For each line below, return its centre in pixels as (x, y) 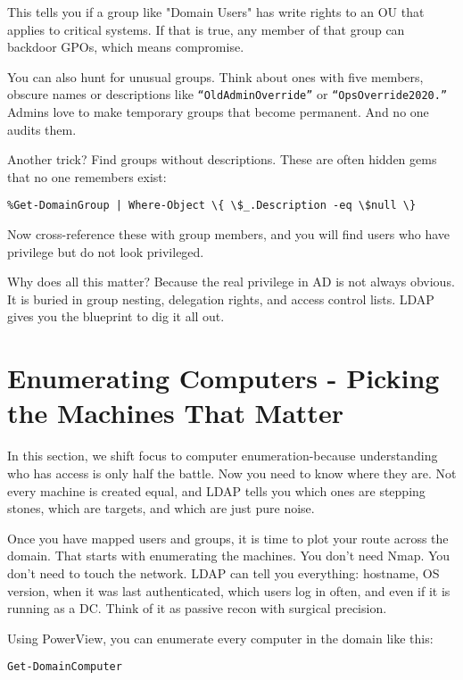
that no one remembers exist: (87, 176)
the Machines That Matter (175, 413)
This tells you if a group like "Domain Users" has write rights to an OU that (216, 12)
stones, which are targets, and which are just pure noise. (161, 508)
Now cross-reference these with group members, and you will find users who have (229, 234)
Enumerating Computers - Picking (223, 378)
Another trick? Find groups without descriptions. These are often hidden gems (222, 159)
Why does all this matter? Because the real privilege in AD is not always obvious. (231, 282)
